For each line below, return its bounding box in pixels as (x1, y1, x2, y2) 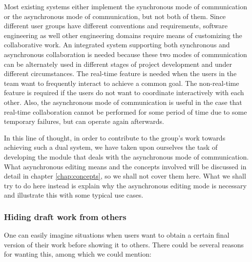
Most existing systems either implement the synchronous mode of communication (4, 1, 247, 11)
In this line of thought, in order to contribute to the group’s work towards (4, 132, 226, 142)
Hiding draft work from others (4, 210, 126, 222)
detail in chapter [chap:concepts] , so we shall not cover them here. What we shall (4, 171, 246, 181)
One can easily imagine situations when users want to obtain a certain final (4, 230, 230, 240)
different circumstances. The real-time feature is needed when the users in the (4, 68, 237, 79)
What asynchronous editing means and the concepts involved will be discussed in (4, 161, 247, 171)
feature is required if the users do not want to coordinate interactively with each (4, 87, 244, 98)
